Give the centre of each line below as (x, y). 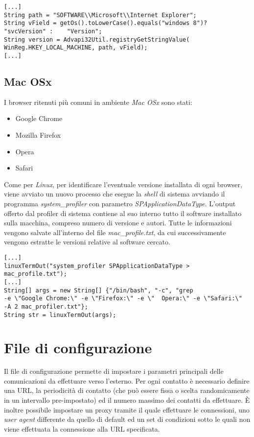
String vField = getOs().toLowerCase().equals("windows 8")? (106, 23)
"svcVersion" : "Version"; (53, 31)
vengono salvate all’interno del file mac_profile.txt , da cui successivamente (115, 232)
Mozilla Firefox (38, 134)
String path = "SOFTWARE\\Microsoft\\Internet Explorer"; (100, 15)
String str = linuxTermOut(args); (60, 315)
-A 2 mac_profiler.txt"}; (46, 306)
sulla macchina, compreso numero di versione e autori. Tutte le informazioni (118, 223)
